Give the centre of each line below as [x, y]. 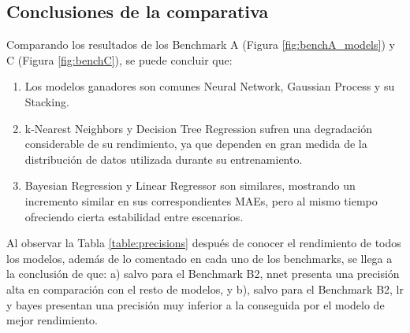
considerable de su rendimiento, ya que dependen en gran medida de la [196, 144]
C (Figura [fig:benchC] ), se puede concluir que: [119, 59]
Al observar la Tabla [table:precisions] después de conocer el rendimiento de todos [204, 243]
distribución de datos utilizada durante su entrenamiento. [164, 159]
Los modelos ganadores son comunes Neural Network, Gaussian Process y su [210, 86]
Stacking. [47, 101]
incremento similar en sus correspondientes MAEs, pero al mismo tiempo [201, 200]
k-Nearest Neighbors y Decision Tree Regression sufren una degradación [198, 128]
